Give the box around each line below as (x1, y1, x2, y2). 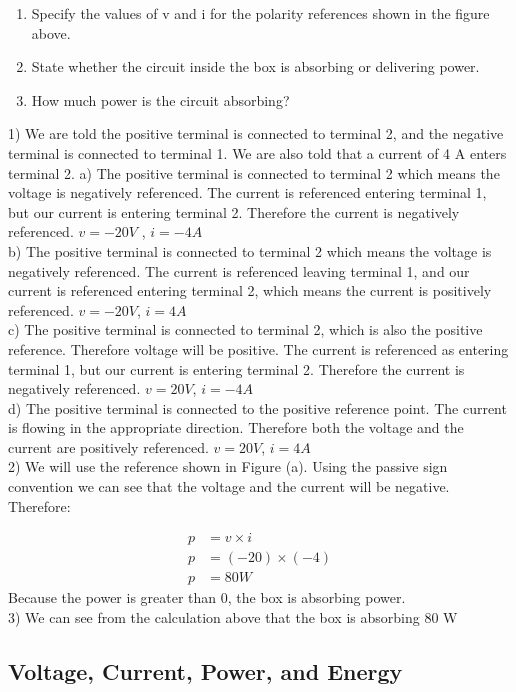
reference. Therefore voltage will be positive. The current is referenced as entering (8, 338, 509, 359)
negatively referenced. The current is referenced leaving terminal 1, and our (8, 260, 470, 281)
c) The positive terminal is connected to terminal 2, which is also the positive (8, 319, 483, 340)
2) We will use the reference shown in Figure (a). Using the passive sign (8, 456, 448, 477)
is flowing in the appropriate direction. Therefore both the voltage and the (8, 417, 464, 438)
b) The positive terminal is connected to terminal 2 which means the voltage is (8, 240, 492, 261)
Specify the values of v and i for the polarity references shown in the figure (31, 3, 490, 23)
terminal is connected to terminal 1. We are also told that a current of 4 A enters (8, 142, 507, 163)
